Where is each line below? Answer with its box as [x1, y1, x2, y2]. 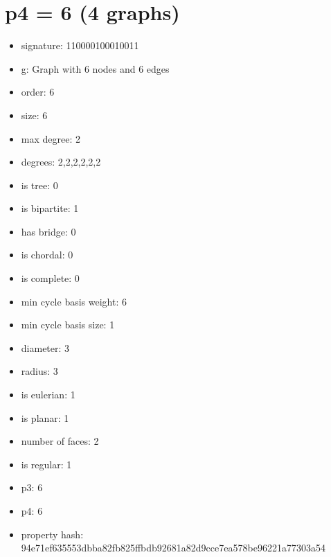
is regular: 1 [21, 457, 72, 471]
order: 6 [21, 85, 55, 99]
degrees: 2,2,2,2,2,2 [21, 154, 101, 169]
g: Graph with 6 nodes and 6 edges [21, 61, 170, 76]
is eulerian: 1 [21, 387, 75, 402]
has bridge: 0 [21, 224, 76, 238]
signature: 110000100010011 [21, 38, 139, 53]
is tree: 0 [21, 177, 58, 192]
